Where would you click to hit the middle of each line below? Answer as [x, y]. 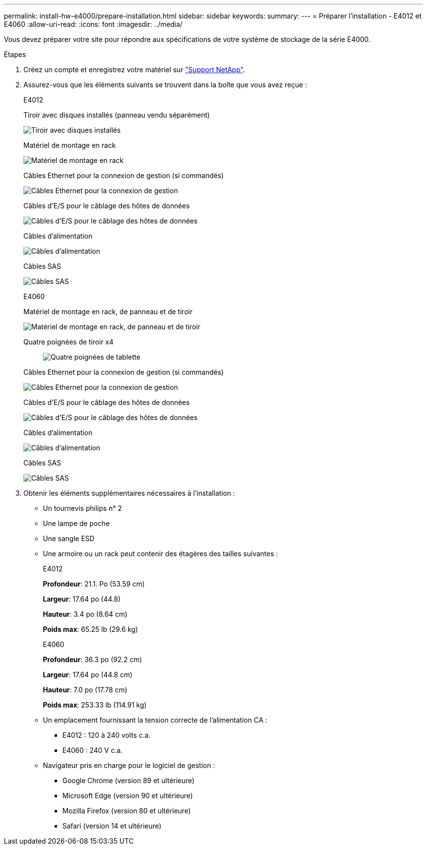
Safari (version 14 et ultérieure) [112, 826]
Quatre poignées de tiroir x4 [68, 342]
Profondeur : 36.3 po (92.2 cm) [93, 659]
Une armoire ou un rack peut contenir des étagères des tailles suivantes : [161, 554]
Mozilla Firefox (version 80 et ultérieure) [127, 811]
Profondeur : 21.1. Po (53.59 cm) [94, 584]
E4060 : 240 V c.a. [93, 750]
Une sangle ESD [69, 538]
